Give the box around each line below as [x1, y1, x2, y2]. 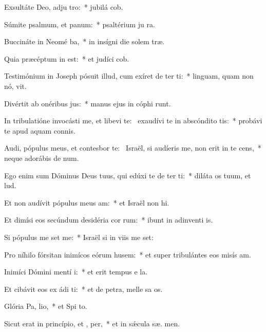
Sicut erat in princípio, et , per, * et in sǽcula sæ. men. [4, 318, 180, 328]
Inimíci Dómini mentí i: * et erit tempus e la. [4, 266, 148, 277]
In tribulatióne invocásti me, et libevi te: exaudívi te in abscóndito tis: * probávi [4, 115, 262, 126]
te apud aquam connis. [4, 125, 75, 136]
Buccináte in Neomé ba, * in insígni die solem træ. [4, 36, 165, 47]
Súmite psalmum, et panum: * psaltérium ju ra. [4, 19, 155, 29]
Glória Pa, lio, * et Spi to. [4, 301, 87, 311]
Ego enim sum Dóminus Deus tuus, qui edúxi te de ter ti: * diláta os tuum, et [4, 170, 251, 180]
